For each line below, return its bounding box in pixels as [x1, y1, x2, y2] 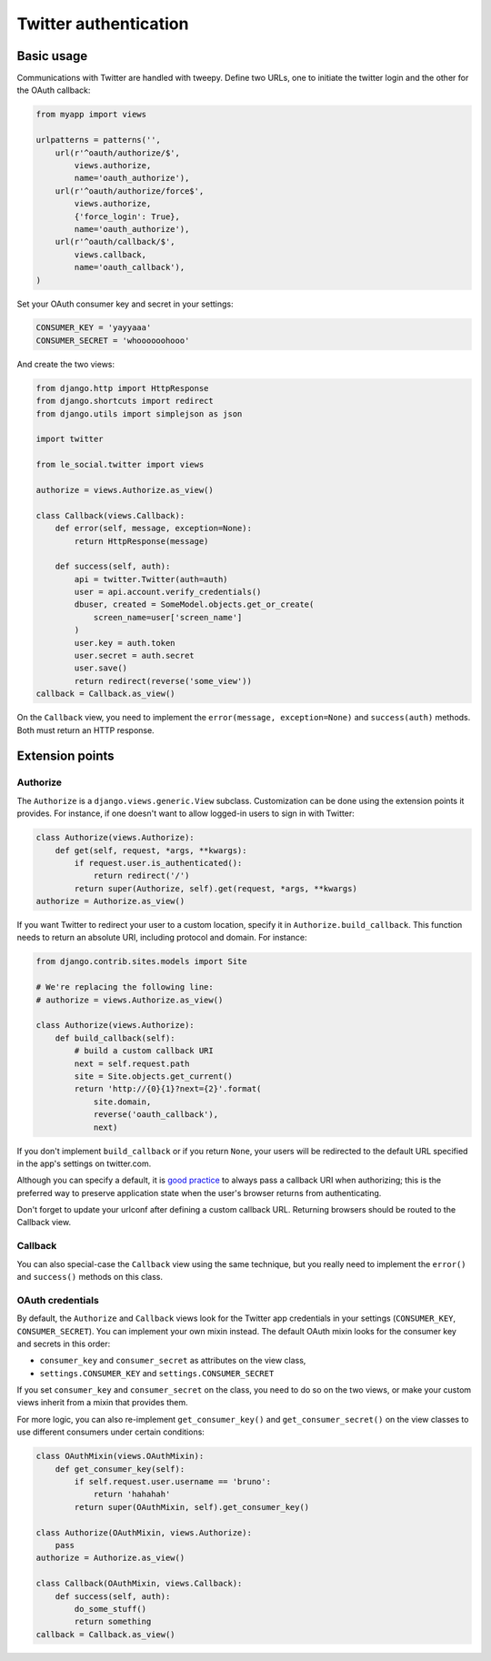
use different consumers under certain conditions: [16, 1426, 205, 1437]
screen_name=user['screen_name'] [93, 612, 243, 622]
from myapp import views [35, 109, 147, 120]
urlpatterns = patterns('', [35, 135, 161, 146]
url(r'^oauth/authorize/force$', [55, 186, 205, 196]
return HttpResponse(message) [74, 536, 209, 546]
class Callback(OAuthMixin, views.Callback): [35, 1578, 243, 1589]
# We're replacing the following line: [35, 982, 214, 992]
